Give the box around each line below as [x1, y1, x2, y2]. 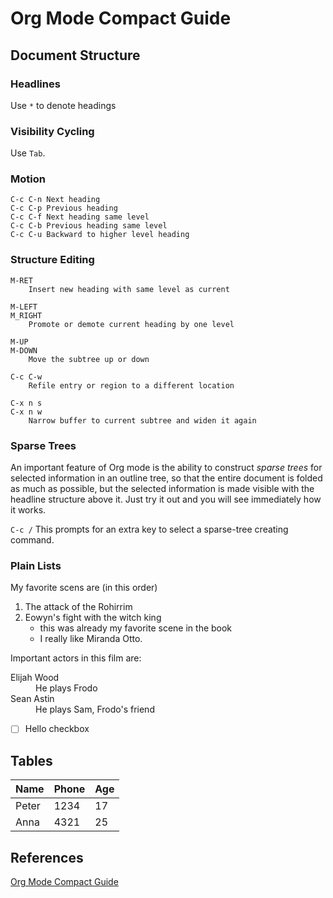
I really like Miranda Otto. [39, 633, 143, 645]
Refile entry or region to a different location [28, 380, 235, 391]
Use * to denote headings [10, 99, 117, 111]
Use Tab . [10, 147, 46, 159]
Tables [10, 752, 53, 769]
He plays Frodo [35, 682, 98, 694]
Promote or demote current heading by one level [28, 319, 235, 329]
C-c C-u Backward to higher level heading [10, 230, 190, 240]
